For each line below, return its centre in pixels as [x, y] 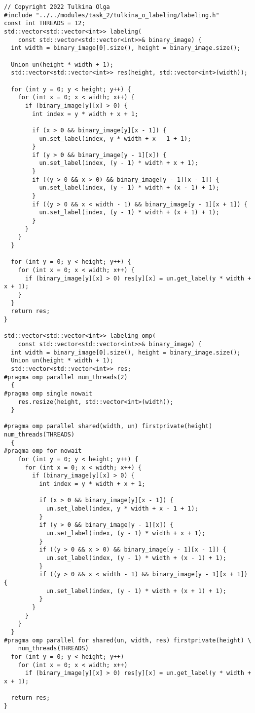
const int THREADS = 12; [45, 23]
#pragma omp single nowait [48, 393]
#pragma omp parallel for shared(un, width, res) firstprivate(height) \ [128, 640]
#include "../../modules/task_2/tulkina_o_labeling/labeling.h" [112, 15]
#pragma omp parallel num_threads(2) [66, 377]
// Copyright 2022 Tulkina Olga [57, 7]
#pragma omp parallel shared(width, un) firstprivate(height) [108, 426]
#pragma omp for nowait [43, 451]
